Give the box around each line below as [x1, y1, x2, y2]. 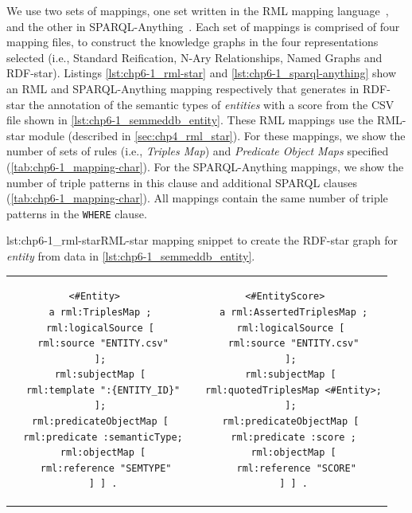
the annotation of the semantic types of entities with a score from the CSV [29, 96, 395, 112]
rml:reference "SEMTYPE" [40, 462, 172, 474]
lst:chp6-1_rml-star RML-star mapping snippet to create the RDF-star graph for [6, 232, 398, 249]
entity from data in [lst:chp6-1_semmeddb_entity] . [6, 247, 255, 264]
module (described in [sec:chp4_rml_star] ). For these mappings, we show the [29, 127, 406, 143]
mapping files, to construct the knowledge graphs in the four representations [6, 33, 379, 50]
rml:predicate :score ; [231, 431, 356, 443]
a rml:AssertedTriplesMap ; [220, 306, 368, 318]
